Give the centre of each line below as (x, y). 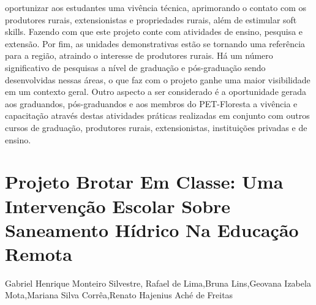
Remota (39, 253)
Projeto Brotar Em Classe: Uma (144, 182)
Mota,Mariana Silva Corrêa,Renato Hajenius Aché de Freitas (119, 295)
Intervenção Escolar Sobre (118, 205)
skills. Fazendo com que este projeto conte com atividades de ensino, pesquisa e (154, 32)
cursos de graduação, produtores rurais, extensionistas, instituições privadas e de (156, 127)
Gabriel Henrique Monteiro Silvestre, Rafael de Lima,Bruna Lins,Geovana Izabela (158, 283)
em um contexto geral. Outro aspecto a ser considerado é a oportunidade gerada (156, 92)
